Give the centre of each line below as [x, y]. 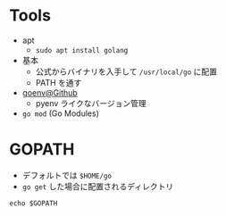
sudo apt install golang [82, 50]
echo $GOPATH [33, 203]
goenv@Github [50, 92]
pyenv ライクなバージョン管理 [91, 103]
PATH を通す [59, 82]
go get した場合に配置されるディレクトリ [98, 186]
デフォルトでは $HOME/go [67, 175]
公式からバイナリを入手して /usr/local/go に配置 [126, 71]
